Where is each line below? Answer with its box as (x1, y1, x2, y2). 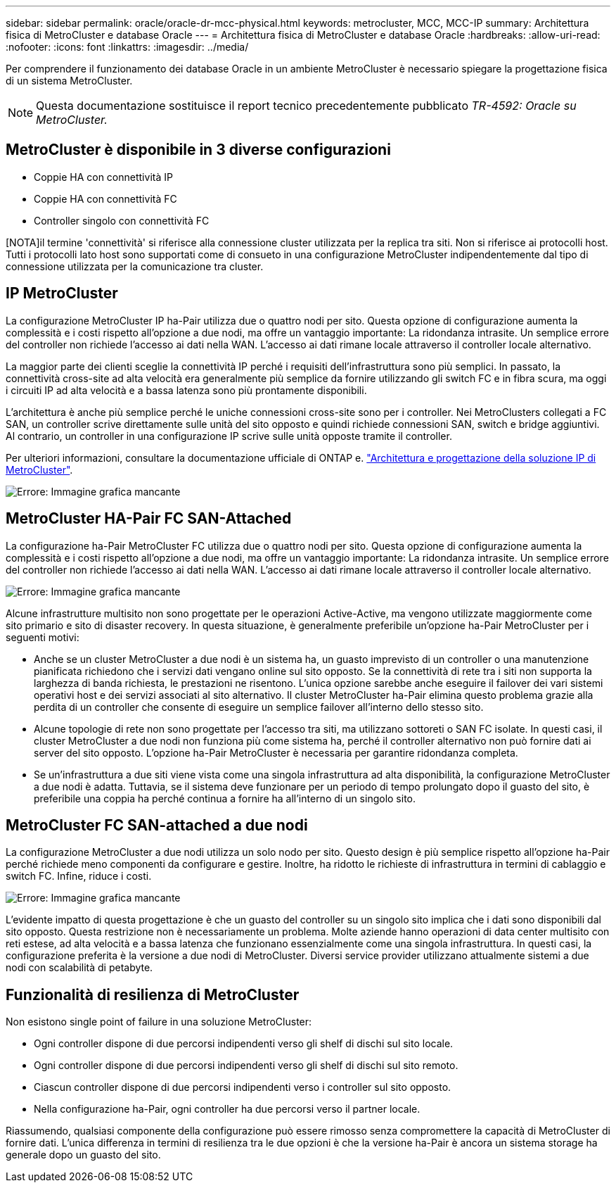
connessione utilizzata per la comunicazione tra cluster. (6, 260, 264, 272)
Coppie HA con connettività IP (34, 170, 173, 183)
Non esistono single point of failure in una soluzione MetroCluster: (6, 1016, 312, 1028)
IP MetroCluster (6, 284, 118, 303)
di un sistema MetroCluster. (6, 75, 133, 87)
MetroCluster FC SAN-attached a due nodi (6, 816, 308, 834)
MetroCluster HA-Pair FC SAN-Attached (6, 510, 292, 528)
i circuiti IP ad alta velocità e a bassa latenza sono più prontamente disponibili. (6, 384, 367, 396)
